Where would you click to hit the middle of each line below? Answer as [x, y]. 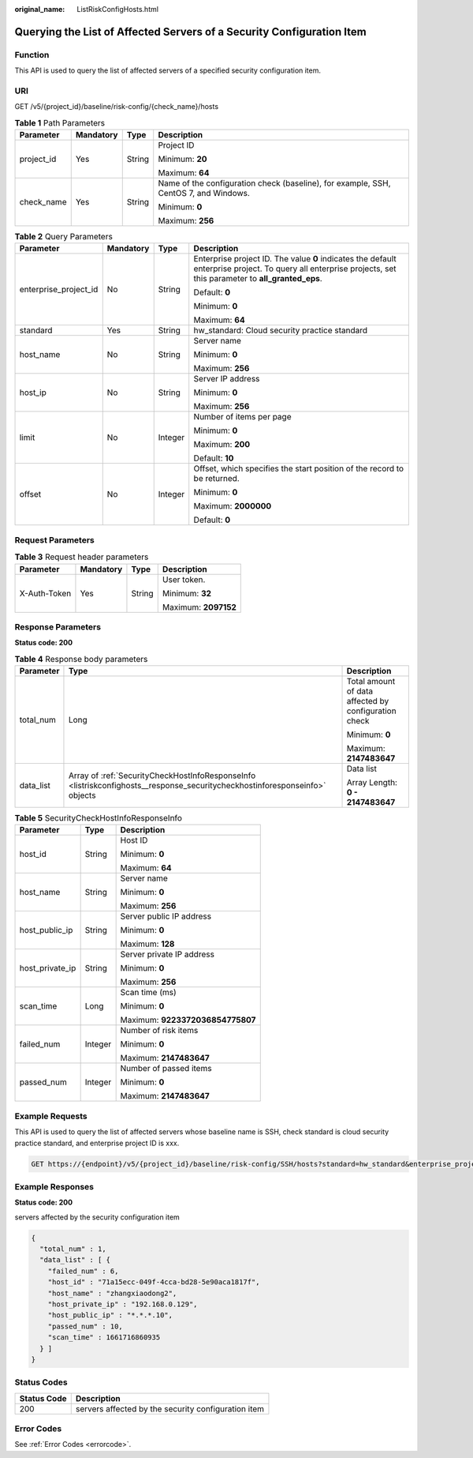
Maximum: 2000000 [233, 506]
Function [32, 54]
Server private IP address [167, 954]
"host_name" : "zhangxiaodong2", [112, 1293]
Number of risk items [159, 1031]
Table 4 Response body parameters [81, 659]
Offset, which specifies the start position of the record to [299, 468]
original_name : [40, 9]
